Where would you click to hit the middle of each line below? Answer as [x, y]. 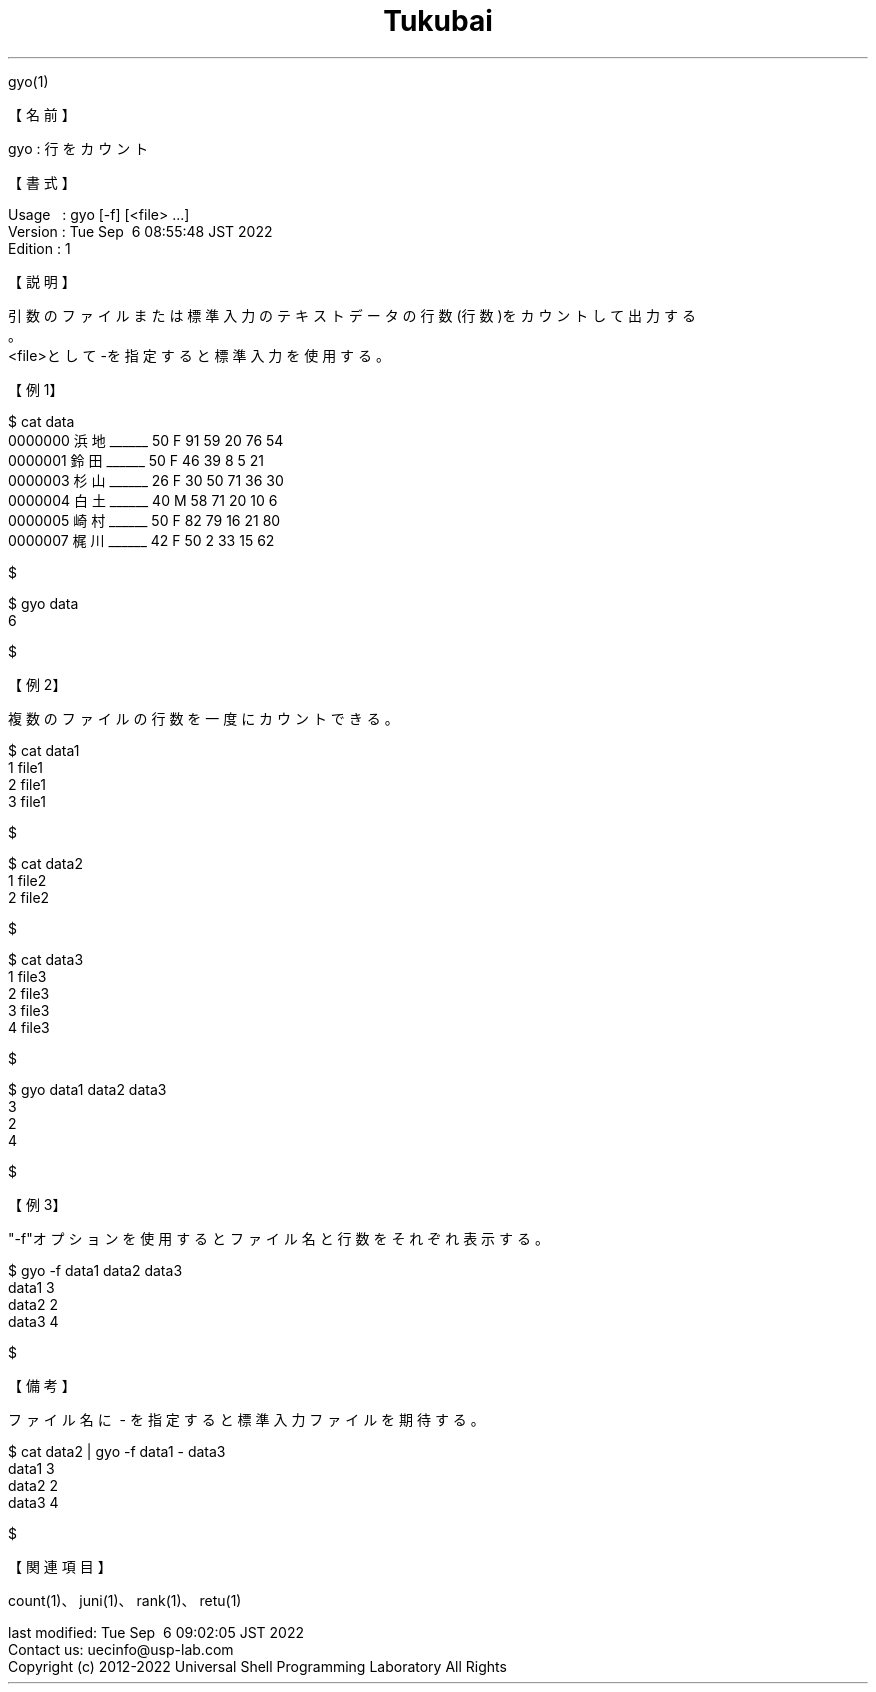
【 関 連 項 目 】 [60, 1566]
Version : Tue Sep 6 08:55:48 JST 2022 [140, 231]
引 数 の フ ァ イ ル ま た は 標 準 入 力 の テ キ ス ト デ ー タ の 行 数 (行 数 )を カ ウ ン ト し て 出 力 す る [352, 315]
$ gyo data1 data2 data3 [87, 1089]
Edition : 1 [39, 248]
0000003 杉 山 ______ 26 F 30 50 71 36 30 [146, 480]
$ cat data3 [46, 959]
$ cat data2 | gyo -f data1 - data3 [117, 1451]
